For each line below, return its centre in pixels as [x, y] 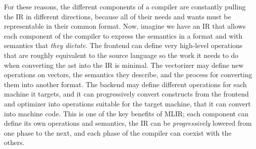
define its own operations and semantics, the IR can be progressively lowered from [128, 123]
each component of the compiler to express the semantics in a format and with [123, 35]
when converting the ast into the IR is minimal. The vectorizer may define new [124, 65]
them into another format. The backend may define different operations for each [126, 84]
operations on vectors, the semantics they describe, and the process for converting [128, 74]
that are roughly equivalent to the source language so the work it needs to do [121, 55]
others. [14, 142]
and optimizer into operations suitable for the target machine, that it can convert [128, 103]
